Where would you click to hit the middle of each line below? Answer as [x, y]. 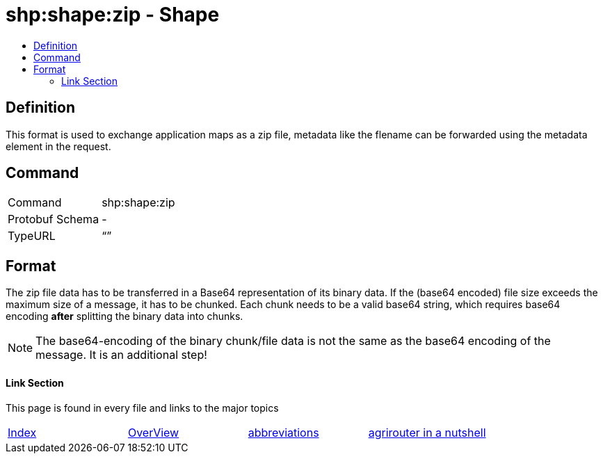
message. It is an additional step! [121, 355]
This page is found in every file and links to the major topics [142, 408]
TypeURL [32, 236]
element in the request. [58, 146]
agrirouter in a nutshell [427, 432]
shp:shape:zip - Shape [113, 15]
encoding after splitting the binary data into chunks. [124, 316]
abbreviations [283, 432]
